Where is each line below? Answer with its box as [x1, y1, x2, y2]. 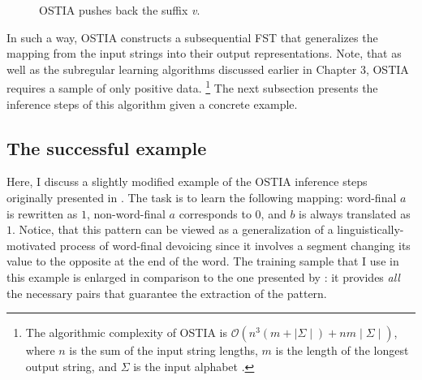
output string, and [25, 357, 117, 374]
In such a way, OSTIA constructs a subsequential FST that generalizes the [6, 28, 378, 45]
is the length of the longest [275, 342, 409, 359]
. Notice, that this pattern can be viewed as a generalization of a [12, 221, 334, 238]
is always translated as [299, 205, 411, 222]
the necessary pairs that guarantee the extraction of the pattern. [6, 284, 327, 301]
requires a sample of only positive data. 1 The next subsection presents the [6, 77, 378, 97]
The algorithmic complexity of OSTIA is [25, 324, 228, 341]
